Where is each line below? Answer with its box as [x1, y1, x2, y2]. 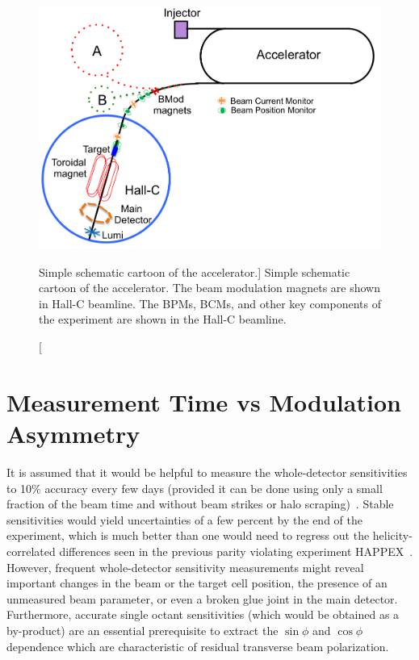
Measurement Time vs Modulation [6, 385, 401, 418]
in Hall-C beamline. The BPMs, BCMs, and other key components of [39, 294, 381, 311]
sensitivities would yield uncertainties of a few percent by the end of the [6, 511, 362, 528]
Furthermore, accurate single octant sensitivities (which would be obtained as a [6, 606, 400, 623]
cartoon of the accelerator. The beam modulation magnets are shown [39, 279, 381, 296]
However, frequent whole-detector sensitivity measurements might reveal [6, 558, 364, 575]
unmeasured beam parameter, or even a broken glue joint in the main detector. [6, 590, 398, 607]
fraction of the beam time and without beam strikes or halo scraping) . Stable [6, 495, 394, 512]
